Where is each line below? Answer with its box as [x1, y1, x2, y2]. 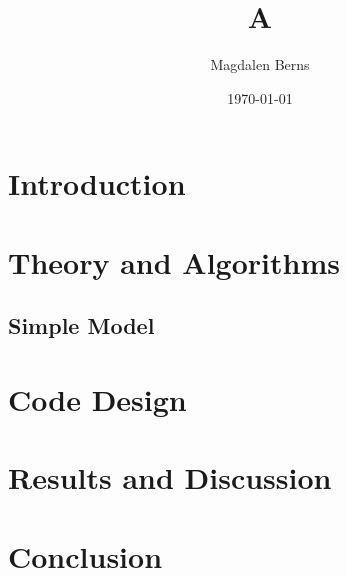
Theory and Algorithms [8, 241, 340, 282]
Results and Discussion [8, 457, 332, 498]
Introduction [8, 163, 186, 204]
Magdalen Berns [210, 54, 310, 75]
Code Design [8, 378, 187, 419]
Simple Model [8, 310, 155, 341]
